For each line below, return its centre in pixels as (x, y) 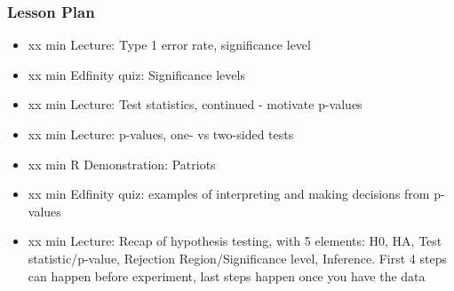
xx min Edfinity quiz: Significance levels (136, 74)
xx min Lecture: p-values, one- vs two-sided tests (161, 134)
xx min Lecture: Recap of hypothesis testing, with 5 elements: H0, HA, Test (235, 241)
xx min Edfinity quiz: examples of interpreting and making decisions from (229, 194)
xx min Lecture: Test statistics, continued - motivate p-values (195, 104)
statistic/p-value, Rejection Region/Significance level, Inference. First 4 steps (237, 258)
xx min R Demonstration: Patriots (122, 164)
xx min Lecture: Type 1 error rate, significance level (169, 45)
